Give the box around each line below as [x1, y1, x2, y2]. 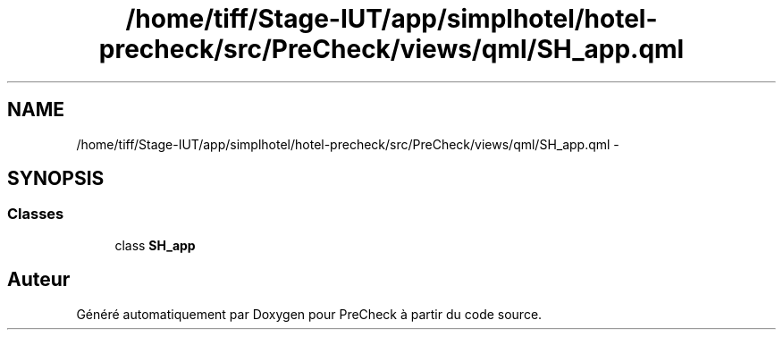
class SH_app [114, 237, 196, 253]
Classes [7, 205, 64, 223]
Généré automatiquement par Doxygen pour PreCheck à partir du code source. [76, 306, 543, 322]
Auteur [7, 268, 71, 291]
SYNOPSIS [7, 167, 105, 190]
